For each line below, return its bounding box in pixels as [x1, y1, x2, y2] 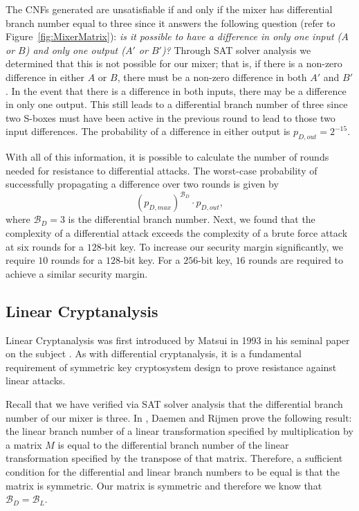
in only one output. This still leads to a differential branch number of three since [6, 97, 348, 111]
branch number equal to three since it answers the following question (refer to [6, 15, 335, 30]
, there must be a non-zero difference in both [117, 69, 307, 84]
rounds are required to [248, 253, 344, 267]
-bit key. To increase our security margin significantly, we [101, 239, 343, 253]
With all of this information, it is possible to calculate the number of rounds [6, 150, 329, 164]
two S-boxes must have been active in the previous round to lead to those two [6, 110, 335, 125]
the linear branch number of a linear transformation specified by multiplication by [6, 424, 353, 438]
